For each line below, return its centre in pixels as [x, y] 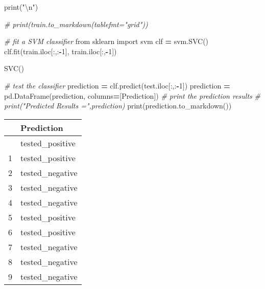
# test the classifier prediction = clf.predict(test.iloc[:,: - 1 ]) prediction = [117, 85]
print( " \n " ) [21, 7]
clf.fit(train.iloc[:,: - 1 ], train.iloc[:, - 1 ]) [61, 51]
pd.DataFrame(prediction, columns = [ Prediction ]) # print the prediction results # [132, 95]
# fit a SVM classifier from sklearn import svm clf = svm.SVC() [106, 41]
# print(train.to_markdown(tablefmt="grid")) [76, 24]
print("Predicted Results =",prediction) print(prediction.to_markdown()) [118, 106]
